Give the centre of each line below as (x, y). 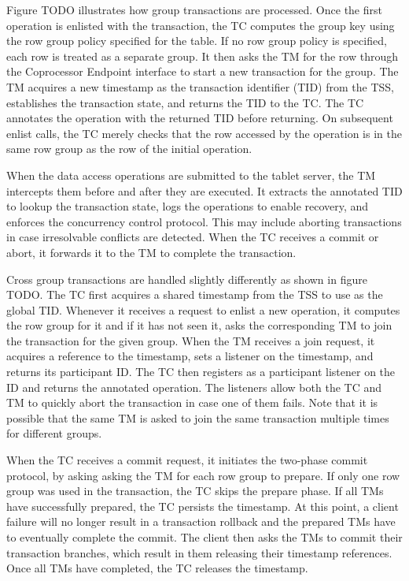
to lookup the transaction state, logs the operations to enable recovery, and (188, 206)
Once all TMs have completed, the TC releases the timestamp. (157, 568)
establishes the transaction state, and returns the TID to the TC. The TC (185, 102)
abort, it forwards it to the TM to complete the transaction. (151, 252)
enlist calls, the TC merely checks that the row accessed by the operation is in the (204, 133)
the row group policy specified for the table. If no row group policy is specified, (197, 41)
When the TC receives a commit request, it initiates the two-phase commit (187, 460)
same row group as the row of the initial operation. (129, 149)
